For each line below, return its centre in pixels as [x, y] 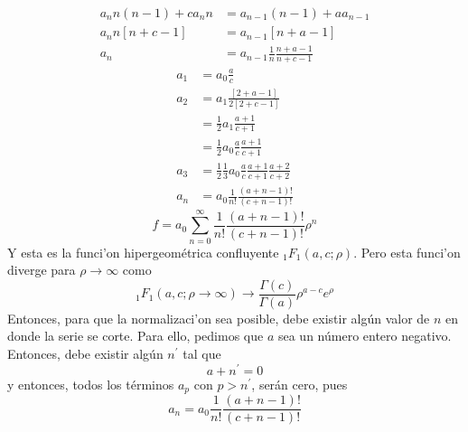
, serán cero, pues [300, 384]
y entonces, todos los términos [91, 384]
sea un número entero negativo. [365, 336]
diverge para [42, 270]
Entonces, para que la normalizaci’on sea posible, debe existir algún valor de [219, 318]
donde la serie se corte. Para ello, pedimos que [136, 336]
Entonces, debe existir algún [85, 353]
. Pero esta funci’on [407, 252]
